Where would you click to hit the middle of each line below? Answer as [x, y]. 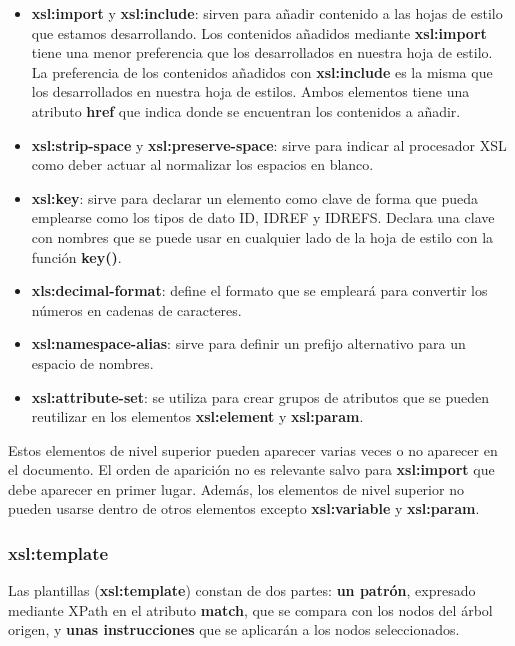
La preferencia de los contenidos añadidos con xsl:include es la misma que [262, 71]
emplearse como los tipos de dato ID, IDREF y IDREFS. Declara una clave [263, 217]
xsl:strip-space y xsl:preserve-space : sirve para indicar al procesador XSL [269, 144]
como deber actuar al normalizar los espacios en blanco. [202, 164]
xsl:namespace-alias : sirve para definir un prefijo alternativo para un [248, 343]
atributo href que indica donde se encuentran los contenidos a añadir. [246, 110]
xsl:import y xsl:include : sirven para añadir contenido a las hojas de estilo [267, 13]
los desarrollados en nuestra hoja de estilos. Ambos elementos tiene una [250, 91]
